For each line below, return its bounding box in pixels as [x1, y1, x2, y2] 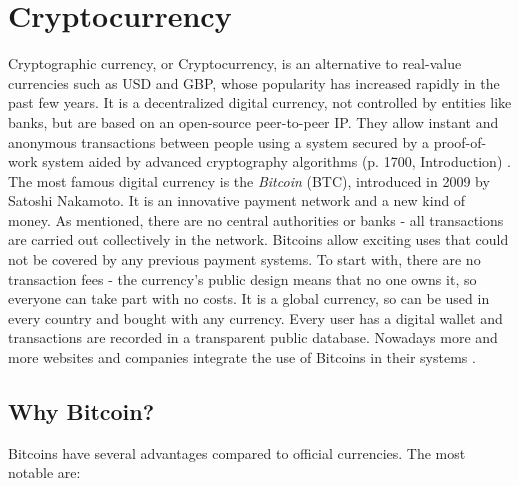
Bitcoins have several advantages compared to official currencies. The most [8, 442, 466, 463]
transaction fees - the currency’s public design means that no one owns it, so [8, 268, 477, 289]
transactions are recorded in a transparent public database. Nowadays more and [8, 327, 498, 348]
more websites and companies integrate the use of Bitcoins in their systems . [8, 347, 476, 368]
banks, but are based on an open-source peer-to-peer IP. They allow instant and [8, 111, 499, 132]
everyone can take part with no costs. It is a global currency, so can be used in [8, 288, 490, 309]
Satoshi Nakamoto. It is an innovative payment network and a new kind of [8, 190, 466, 211]
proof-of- [433, 131, 487, 152]
